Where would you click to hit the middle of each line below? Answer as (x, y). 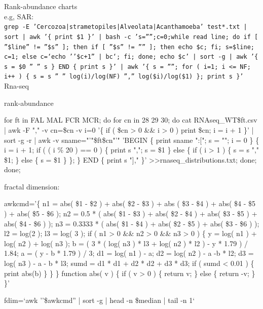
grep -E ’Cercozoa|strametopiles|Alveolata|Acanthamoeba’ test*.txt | (126, 27)
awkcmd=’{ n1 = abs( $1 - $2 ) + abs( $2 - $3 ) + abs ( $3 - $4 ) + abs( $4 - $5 (130, 203)
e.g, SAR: (19, 16)
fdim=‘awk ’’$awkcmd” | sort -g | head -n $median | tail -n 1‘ (100, 300)
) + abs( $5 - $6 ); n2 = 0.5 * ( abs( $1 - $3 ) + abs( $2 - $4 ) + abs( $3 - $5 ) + (131, 214)
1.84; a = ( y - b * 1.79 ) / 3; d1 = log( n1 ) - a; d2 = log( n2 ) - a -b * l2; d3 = (129, 253)
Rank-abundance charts (41, 6)
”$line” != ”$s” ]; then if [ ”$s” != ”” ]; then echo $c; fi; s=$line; (129, 47)
